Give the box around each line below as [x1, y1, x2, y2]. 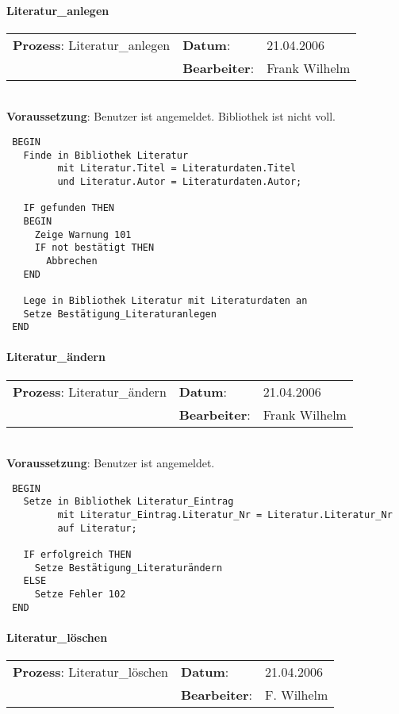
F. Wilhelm [264, 685, 328, 704]
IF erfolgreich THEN [23, 549, 132, 561]
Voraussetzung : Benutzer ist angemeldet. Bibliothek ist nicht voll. [6, 108, 336, 125]
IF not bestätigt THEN [34, 242, 155, 254]
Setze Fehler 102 [34, 589, 126, 601]
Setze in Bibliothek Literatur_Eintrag [23, 496, 234, 508]
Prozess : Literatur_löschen [13, 662, 169, 681]
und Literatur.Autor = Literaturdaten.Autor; [57, 175, 302, 187]
